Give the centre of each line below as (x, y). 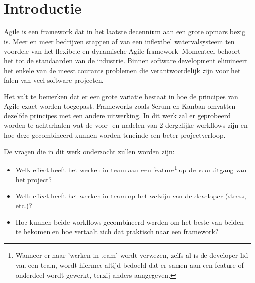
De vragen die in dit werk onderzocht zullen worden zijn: (89, 151)
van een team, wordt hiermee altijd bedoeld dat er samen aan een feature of (129, 265)
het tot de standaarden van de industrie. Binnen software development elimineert (126, 60)
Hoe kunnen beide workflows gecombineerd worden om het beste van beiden (130, 222)
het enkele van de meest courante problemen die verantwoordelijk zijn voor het (122, 70)
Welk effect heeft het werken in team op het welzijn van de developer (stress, (131, 196)
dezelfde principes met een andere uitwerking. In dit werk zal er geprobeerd (117, 115)
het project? (34, 179)
